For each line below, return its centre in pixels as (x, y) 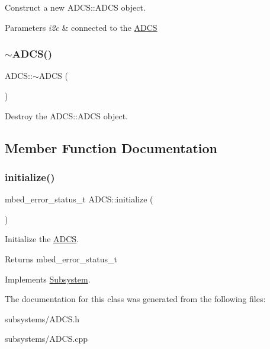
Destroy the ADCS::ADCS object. (66, 115)
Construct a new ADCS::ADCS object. (75, 7)
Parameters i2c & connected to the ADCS (81, 27)
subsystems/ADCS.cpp (46, 339)
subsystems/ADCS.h (42, 318)
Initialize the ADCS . (42, 239)
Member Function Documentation (111, 147)
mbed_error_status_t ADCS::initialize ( (79, 199)
